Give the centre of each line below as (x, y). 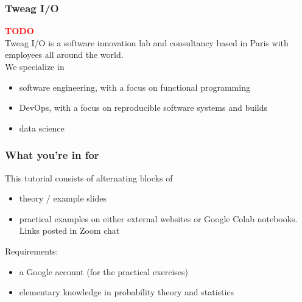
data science (42, 128)
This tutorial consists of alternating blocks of (89, 177)
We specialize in (35, 66)
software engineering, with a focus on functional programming (135, 87)
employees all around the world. (64, 54)
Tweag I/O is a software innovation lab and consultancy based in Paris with (147, 42)
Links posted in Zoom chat (69, 230)
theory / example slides (63, 198)
